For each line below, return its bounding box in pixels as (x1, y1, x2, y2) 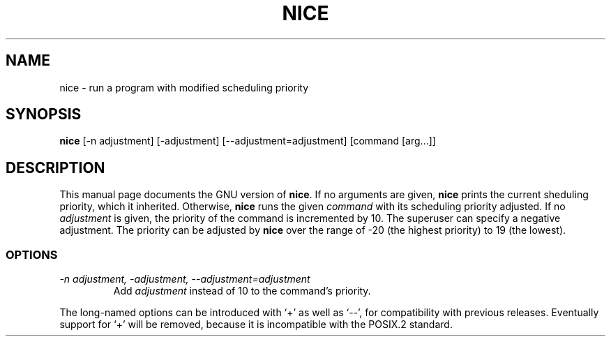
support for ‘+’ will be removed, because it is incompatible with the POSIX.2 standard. (59, 318, 453, 331)
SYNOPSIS (6, 105, 82, 124)
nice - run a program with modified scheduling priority (59, 81, 309, 94)
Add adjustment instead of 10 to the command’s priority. (113, 285, 371, 297)
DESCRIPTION (6, 158, 105, 177)
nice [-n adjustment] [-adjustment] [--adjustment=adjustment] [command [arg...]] (59, 135, 436, 147)
